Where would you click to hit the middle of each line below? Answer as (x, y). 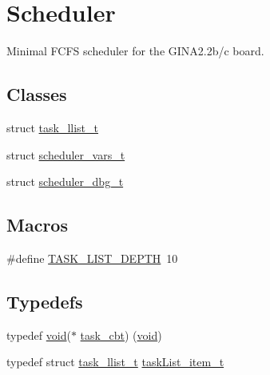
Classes (37, 94)
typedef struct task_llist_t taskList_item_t (115, 362)
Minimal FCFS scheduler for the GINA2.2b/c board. (135, 51)
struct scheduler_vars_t (66, 154)
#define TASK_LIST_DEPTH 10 (92, 258)
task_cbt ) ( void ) (121, 335)
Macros (37, 225)
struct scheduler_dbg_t (65, 181)
